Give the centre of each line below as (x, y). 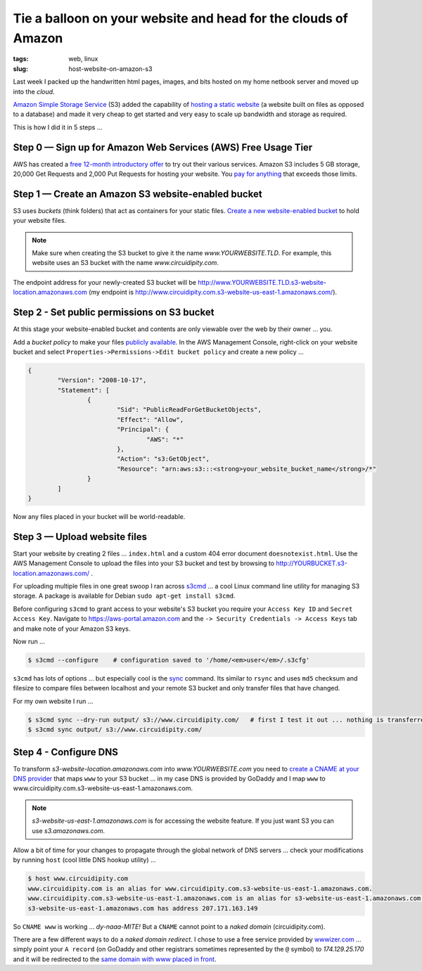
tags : (21, 59)
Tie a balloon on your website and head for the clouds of (180, 18)
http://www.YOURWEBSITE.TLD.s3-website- (262, 282)
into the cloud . (34, 91)
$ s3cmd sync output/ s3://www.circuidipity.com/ (115, 730)
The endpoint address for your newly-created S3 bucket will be (105, 282)
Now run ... (29, 641)
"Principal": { (142, 430)
